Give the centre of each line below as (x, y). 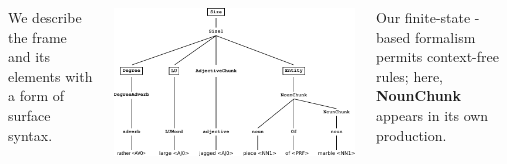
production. (411, 134)
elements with (50, 75)
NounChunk (418, 95)
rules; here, (409, 75)
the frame (37, 36)
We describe (45, 17)
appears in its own (432, 114)
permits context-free (437, 56)
